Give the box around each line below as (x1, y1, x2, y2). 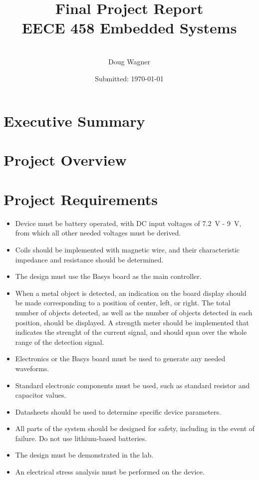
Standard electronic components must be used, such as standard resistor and (15, 380, 250, 390)
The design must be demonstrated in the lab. (15, 450, 154, 460)
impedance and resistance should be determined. (15, 254, 164, 264)
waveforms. (15, 363, 49, 373)
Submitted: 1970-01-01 (95, 73, 164, 83)
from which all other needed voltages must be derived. (15, 228, 181, 238)
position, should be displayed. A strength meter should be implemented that (15, 317, 249, 327)
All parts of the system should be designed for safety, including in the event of (15, 423, 255, 434)
